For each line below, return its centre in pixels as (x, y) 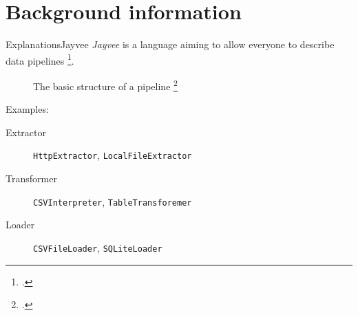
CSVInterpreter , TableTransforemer (113, 201)
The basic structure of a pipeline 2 (105, 85)
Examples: (27, 109)
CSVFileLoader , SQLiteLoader (98, 247)
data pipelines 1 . (40, 59)
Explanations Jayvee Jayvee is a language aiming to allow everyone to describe (170, 44)
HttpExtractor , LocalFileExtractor (113, 155)
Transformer (31, 178)
